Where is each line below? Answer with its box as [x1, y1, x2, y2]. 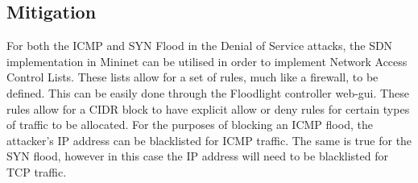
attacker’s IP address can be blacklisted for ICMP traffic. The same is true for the [6, 131, 412, 148]
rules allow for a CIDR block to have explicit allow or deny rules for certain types [6, 100, 410, 117]
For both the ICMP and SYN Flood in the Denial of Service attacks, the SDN [6, 37, 393, 54]
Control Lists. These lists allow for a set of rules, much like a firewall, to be [6, 69, 379, 85]
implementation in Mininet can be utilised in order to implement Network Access [6, 52, 408, 69]
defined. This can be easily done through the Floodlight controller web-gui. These [6, 84, 409, 101]
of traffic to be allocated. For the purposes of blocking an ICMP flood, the [6, 116, 373, 133]
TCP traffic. [6, 163, 67, 180]
